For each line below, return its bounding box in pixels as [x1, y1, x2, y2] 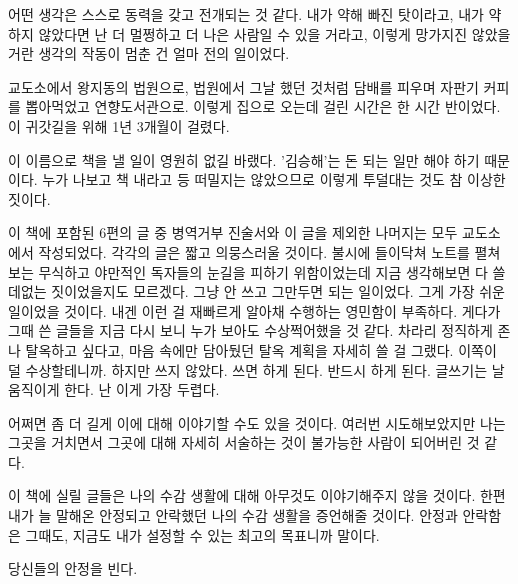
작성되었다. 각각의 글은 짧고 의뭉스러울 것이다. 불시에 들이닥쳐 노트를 [38, 241, 470, 262]
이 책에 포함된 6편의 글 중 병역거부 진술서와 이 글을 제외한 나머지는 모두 [8, 222, 458, 243]
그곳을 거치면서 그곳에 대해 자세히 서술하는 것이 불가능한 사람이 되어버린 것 [8, 432, 480, 453]
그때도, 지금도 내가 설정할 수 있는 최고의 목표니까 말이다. [25, 524, 380, 545]
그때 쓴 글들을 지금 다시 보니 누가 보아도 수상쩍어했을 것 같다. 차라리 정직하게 [8, 320, 493, 341]
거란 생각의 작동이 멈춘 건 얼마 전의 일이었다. [8, 43, 290, 64]
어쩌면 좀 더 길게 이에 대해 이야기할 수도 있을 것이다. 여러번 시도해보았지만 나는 [8, 412, 506, 433]
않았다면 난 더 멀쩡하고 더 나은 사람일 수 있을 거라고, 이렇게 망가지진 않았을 [38, 23, 511, 44]
